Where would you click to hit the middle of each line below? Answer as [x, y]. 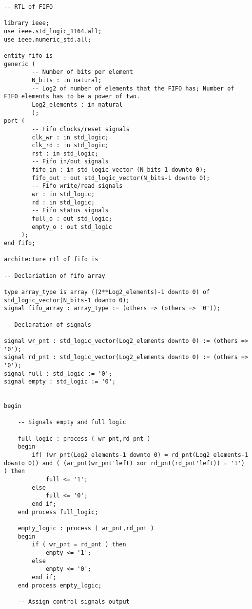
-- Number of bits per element [82, 72]
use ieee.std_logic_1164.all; [53, 31]
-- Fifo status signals [70, 211]
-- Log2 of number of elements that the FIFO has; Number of [133, 88]
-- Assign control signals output [74, 601]
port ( [14, 121]
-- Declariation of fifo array [55, 276]
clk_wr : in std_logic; [70, 137]
